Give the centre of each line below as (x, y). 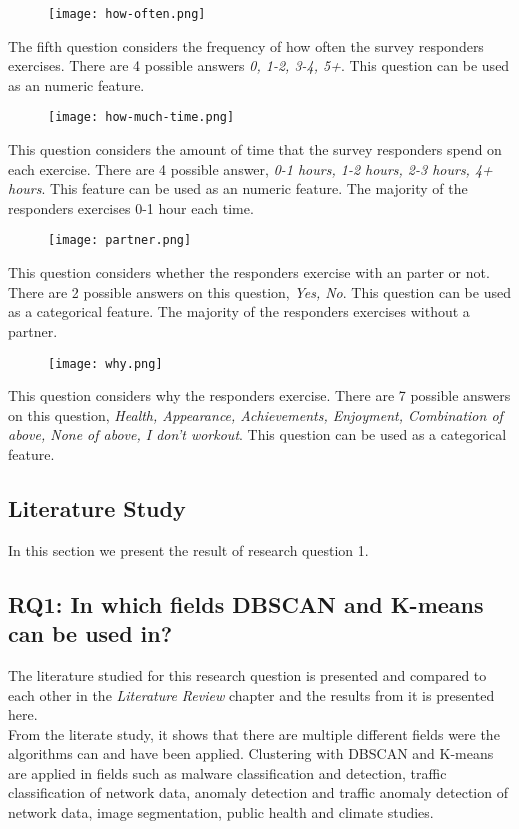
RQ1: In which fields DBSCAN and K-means (246, 603)
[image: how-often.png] (127, 14)
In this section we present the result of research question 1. (188, 549)
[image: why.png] (105, 363)
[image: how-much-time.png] (141, 117)
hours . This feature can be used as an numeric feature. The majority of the (238, 188)
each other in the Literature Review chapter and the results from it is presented (251, 694)
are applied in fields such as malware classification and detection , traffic (227, 772)
